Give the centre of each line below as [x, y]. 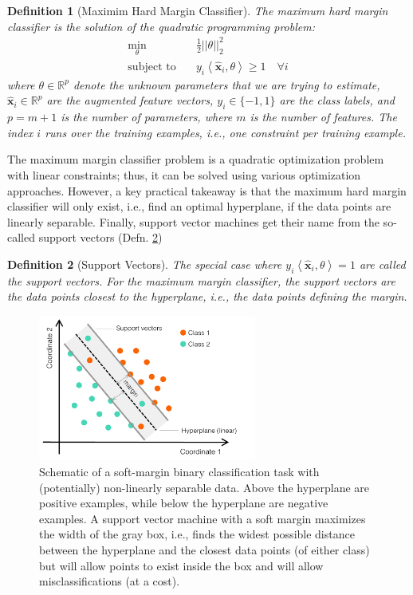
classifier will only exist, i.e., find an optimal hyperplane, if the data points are [199, 206]
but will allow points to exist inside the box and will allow [181, 565]
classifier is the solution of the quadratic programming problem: [161, 26]
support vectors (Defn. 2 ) [100, 237]
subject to [152, 67]
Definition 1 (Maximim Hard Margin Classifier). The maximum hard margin [198, 10]
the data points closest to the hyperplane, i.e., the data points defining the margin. [207, 296]
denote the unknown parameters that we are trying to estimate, [226, 84]
